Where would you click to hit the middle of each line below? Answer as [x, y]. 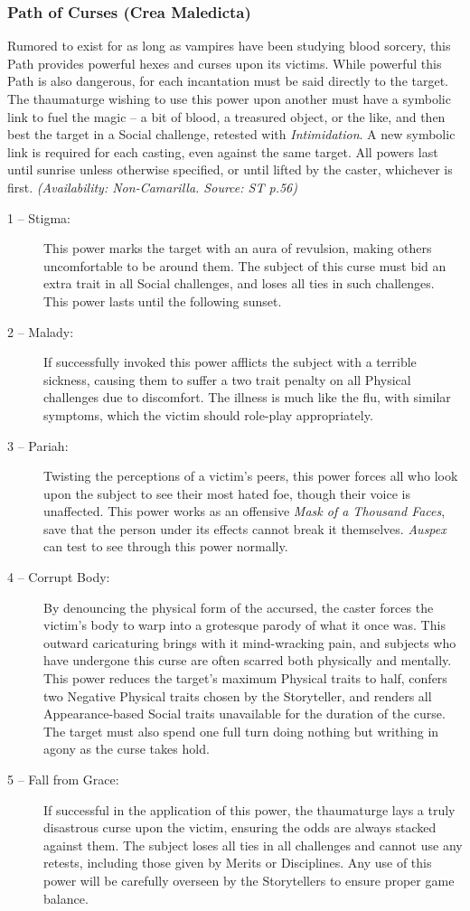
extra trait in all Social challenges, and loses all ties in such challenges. [239, 283]
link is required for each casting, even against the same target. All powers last [223, 151]
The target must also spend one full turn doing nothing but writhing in [241, 731]
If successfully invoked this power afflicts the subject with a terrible [230, 362]
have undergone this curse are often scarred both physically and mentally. [248, 660]
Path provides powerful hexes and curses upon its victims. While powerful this [225, 63]
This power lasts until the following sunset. [163, 301]
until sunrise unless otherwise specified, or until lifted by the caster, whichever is [230, 169]
